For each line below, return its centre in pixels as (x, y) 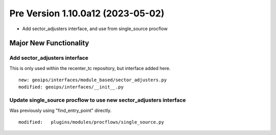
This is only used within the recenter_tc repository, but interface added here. (90, 68)
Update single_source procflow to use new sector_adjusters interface (98, 100)
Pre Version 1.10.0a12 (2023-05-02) (87, 13)
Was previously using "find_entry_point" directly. (61, 110)
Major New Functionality (49, 43)
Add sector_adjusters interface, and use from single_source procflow (95, 29)
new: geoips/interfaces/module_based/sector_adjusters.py (93, 80)
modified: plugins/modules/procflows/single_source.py (91, 122)
